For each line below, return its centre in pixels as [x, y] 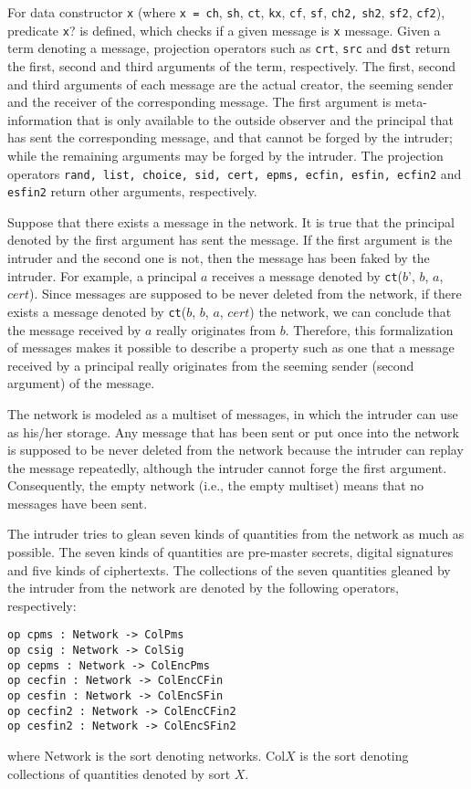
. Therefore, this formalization [369, 329]
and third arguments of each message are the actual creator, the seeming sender [230, 84]
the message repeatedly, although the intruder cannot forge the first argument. [227, 467]
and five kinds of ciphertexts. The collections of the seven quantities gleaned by [229, 569]
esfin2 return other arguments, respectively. [132, 191]
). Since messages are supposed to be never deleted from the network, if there [245, 294]
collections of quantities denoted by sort [119, 773]
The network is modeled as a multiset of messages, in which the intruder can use [233, 413]
